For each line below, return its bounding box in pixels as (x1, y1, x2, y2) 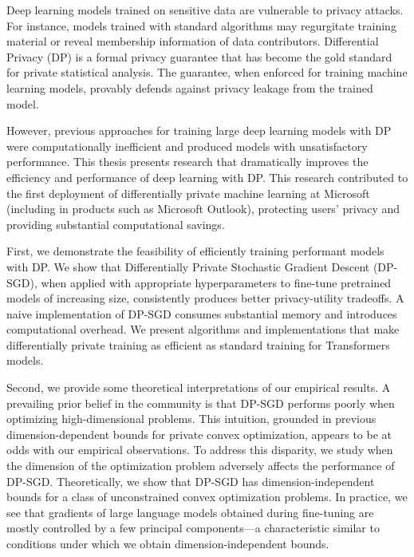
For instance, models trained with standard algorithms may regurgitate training (6, 17, 396, 34)
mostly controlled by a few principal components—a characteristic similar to (6, 519, 380, 536)
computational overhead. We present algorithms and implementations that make (6, 321, 400, 338)
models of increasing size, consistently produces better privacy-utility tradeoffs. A (6, 290, 404, 306)
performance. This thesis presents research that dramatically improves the (6, 153, 369, 170)
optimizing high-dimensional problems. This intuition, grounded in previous (6, 410, 377, 427)
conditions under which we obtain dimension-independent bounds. (6, 535, 329, 551)
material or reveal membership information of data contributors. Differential (6, 33, 379, 49)
